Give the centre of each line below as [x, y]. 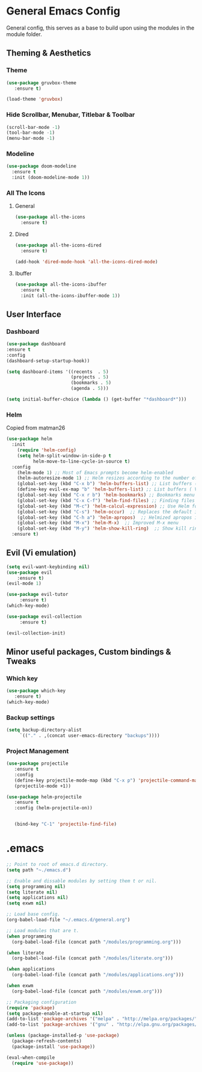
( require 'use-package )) [43, 1063]
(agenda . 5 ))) [90, 389]
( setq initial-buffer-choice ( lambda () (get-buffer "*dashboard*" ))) [96, 400]
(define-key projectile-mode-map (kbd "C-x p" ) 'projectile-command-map [107, 780]
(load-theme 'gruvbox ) [35, 99]
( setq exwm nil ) [26, 903]
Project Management [38, 751]
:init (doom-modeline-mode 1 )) [51, 178]
